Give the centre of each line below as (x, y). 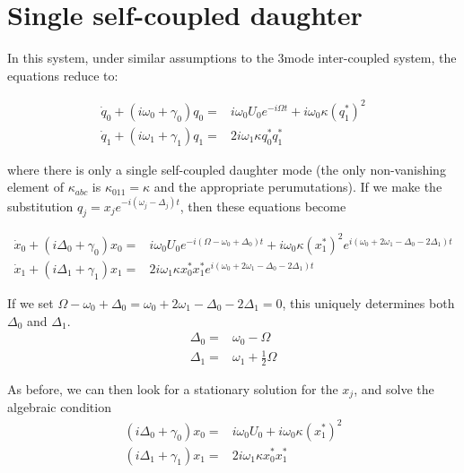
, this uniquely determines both (368, 302)
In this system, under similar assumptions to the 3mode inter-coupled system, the (232, 58)
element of (35, 187)
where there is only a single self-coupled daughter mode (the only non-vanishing (227, 169)
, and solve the (394, 388)
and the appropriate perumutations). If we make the (298, 187)
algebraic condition (59, 407)
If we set (31, 302)
